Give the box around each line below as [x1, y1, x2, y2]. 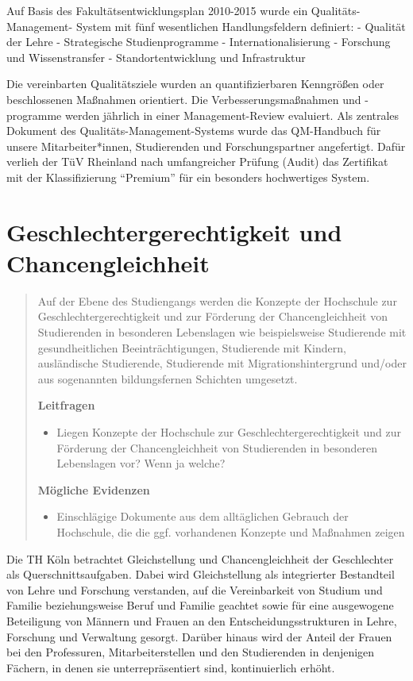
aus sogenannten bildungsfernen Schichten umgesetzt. [37, 370, 298, 387]
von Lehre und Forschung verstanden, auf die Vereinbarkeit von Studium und [6, 581, 383, 598]
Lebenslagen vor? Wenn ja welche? [56, 455, 226, 471]
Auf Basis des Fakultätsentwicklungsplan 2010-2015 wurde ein [6, 2, 308, 18]
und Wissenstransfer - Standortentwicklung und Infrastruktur [6, 48, 306, 65]
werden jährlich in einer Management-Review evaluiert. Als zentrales [64, 106, 399, 123]
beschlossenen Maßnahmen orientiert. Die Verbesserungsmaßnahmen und [6, 90, 361, 107]
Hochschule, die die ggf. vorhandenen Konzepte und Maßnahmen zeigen [56, 523, 405, 540]
